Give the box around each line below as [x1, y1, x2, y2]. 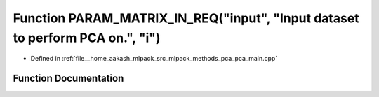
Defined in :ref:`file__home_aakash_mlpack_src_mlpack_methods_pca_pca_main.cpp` [30, 54, 278, 63]
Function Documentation [13, 73, 124, 84]
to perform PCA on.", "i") [13, 30, 161, 45]
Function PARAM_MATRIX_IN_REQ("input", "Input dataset [13, 10, 359, 26]
